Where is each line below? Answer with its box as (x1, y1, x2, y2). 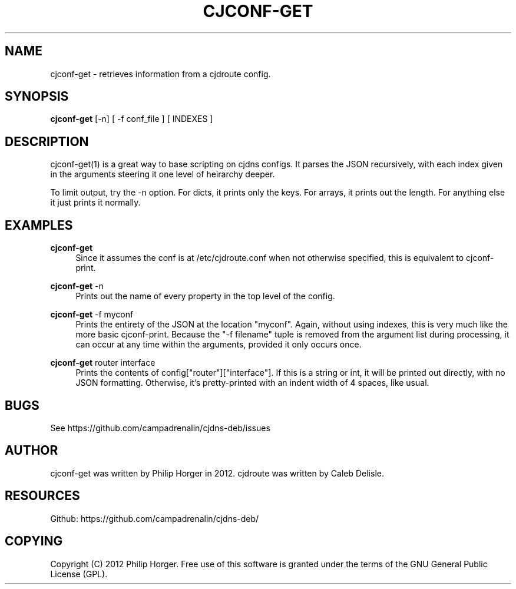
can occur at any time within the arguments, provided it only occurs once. (75, 339, 362, 350)
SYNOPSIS (5, 89, 69, 104)
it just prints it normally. (50, 197, 141, 208)
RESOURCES (5, 488, 80, 504)
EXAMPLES (5, 217, 73, 233)
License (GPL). (50, 568, 108, 579)
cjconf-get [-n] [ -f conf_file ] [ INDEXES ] (50, 114, 213, 124)
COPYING (5, 534, 63, 549)
